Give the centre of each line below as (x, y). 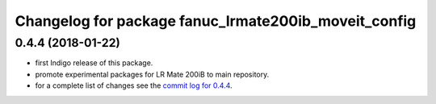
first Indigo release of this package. (94, 63)
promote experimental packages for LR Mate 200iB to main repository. (152, 74)
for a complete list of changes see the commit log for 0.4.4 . (134, 85)
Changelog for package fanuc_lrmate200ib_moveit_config (216, 21)
